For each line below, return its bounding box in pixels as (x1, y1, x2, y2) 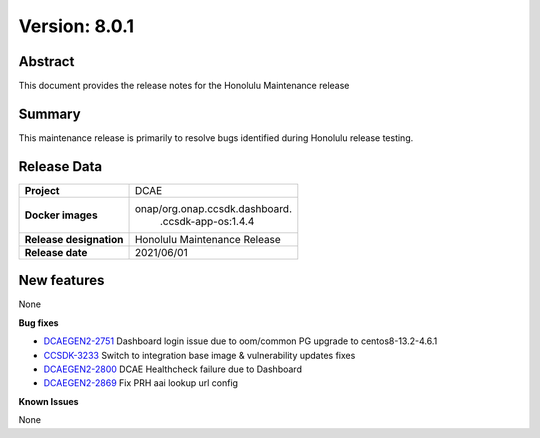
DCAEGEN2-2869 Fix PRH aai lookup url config (43, 377, 239, 389)
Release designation (24, 232, 124, 246)
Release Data (18, 158, 103, 175)
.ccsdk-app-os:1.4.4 (159, 214, 255, 228)
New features (18, 272, 105, 289)
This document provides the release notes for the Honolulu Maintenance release (18, 80, 350, 92)
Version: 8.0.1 (18, 15, 135, 37)
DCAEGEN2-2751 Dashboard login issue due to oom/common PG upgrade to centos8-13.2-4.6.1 (43, 335, 438, 347)
